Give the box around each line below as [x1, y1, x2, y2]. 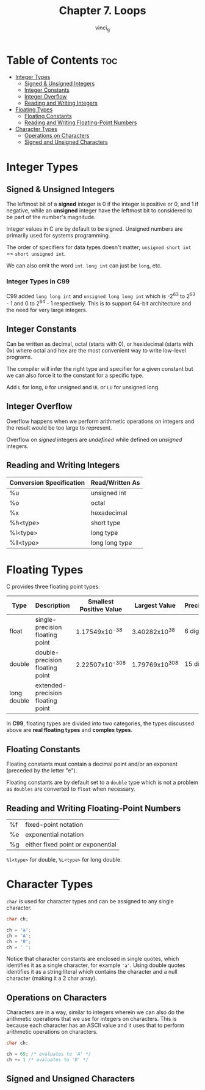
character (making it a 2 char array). [6, 974, 97, 982]
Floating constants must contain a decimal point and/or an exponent [6, 760, 178, 768]
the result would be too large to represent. [6, 424, 112, 431]
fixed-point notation [25, 821, 84, 829]
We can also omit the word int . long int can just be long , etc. [6, 262, 162, 269]
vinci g [95, 24, 110, 32]
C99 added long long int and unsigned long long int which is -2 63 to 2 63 [6, 291, 196, 300]
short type [90, 518, 121, 527]
